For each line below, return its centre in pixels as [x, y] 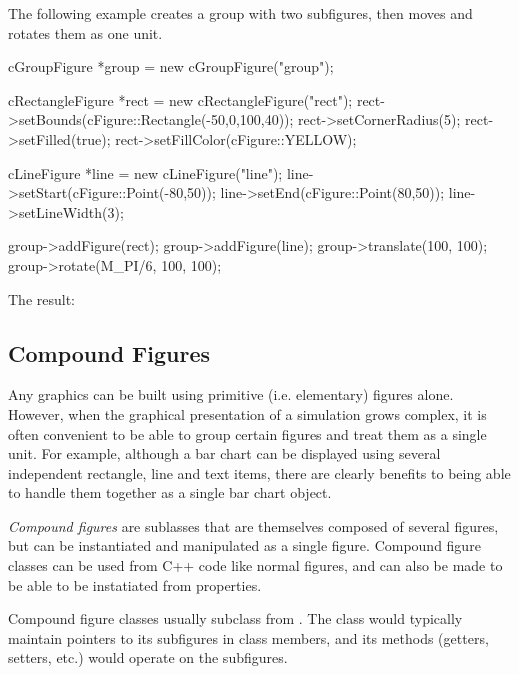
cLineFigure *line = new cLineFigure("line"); [145, 172]
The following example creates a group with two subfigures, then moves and [240, 13]
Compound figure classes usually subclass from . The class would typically [235, 618]
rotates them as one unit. [85, 32]
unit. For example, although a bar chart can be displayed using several [224, 453]
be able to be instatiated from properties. [135, 584]
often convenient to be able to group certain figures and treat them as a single [247, 433]
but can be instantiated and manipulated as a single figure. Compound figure [244, 545]
